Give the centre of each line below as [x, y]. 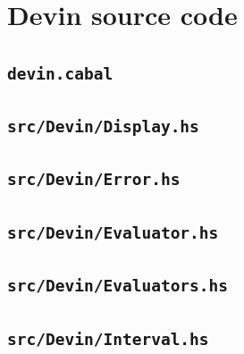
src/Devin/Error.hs [94, 180]
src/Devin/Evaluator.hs [113, 232]
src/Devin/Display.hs [103, 127]
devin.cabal [60, 73]
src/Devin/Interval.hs [108, 339]
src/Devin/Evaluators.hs [118, 286]
